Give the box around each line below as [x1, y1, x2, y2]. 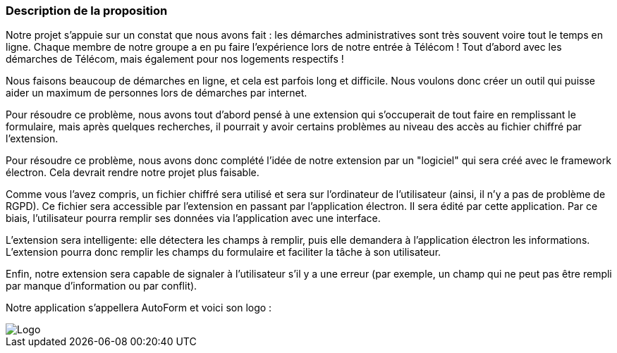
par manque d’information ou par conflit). [6, 280, 197, 292]
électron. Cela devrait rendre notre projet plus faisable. [6, 166, 259, 179]
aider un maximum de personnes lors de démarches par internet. [6, 87, 307, 99]
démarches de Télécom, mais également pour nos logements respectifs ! [6, 53, 344, 66]
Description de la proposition [6, 4, 168, 18]
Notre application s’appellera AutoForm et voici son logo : [6, 302, 272, 314]
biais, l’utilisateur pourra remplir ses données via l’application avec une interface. [6, 212, 381, 225]
